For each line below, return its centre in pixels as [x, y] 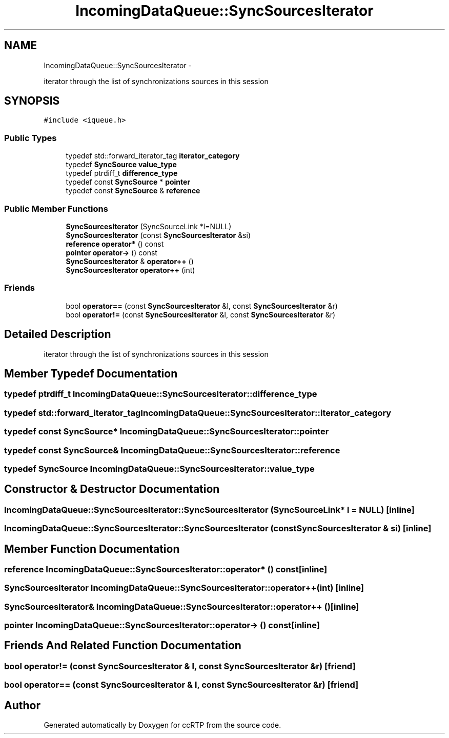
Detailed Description [58, 334]
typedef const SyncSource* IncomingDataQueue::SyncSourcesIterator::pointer [167, 432]
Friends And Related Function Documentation [123, 646]
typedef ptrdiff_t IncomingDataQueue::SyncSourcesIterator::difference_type [161, 394]
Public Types [30, 138]
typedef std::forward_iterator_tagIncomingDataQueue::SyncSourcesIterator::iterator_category [198, 413]
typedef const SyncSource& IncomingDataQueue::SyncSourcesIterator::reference [172, 450]
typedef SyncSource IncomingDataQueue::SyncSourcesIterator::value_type [159, 468]
